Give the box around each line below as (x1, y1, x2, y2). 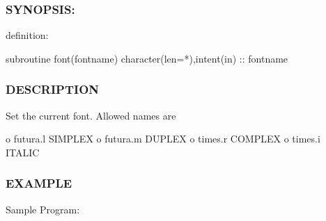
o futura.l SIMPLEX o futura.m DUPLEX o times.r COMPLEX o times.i (6, 131, 320, 146)
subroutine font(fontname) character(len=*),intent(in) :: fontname (6, 51, 288, 65)
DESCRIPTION (6, 81, 100, 98)
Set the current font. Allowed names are (6, 108, 176, 122)
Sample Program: (6, 202, 80, 216)
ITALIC (6, 145, 40, 159)
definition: (6, 28, 49, 42)
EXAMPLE (6, 174, 72, 192)
